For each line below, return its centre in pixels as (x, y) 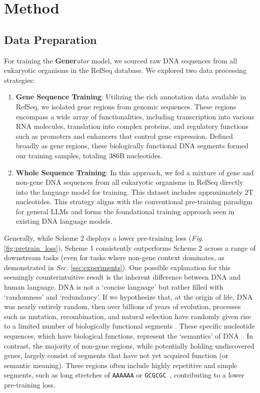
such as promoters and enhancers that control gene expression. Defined (124, 136)
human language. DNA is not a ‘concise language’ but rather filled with (114, 287)
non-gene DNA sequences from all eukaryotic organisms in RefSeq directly (129, 182)
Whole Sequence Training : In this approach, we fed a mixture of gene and (135, 172)
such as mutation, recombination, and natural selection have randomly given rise (127, 316)
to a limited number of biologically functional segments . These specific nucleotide (129, 326)
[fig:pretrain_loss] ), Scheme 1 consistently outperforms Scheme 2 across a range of (130, 247)
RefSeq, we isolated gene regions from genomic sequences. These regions (126, 106)
